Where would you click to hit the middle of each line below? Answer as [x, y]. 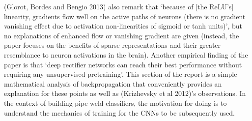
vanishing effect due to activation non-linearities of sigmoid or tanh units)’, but [123, 26]
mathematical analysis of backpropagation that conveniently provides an [113, 83]
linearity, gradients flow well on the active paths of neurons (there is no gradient [125, 16]
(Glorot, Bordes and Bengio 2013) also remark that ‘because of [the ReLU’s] [119, 6]
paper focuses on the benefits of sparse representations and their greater [112, 45]
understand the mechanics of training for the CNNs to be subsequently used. [119, 112]
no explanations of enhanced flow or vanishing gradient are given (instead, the [122, 35]
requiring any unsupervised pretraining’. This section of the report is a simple [121, 74]
